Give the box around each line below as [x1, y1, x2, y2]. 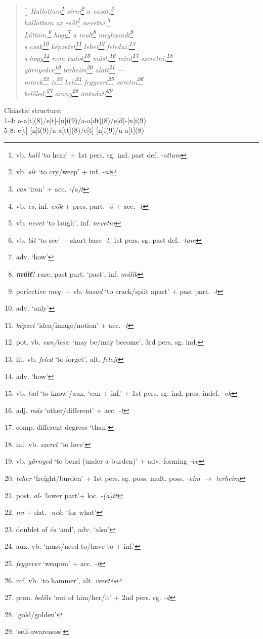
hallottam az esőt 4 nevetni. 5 [24, 16, 110, 27]
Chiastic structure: [4, 105, 62, 115]
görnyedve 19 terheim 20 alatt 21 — [24, 63, 125, 74]
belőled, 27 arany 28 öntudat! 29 [24, 86, 112, 98]
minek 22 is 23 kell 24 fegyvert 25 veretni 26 [24, 74, 144, 87]
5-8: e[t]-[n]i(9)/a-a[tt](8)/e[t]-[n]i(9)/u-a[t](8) [4, 125, 144, 135]
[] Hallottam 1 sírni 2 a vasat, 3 [24, 4, 114, 16]
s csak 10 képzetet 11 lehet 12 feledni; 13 [24, 39, 135, 51]
